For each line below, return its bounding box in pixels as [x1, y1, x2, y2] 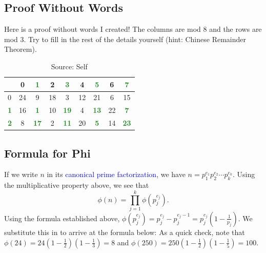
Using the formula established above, [4, 212, 120, 223]
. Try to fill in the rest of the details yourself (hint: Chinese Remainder [24, 33, 246, 44]
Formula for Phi [4, 145, 91, 161]
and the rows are [209, 24, 262, 34]
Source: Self [51, 61, 88, 71]
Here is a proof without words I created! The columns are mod [4, 24, 201, 34]
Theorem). [4, 44, 37, 54]
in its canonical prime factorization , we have [47, 169, 186, 180]
